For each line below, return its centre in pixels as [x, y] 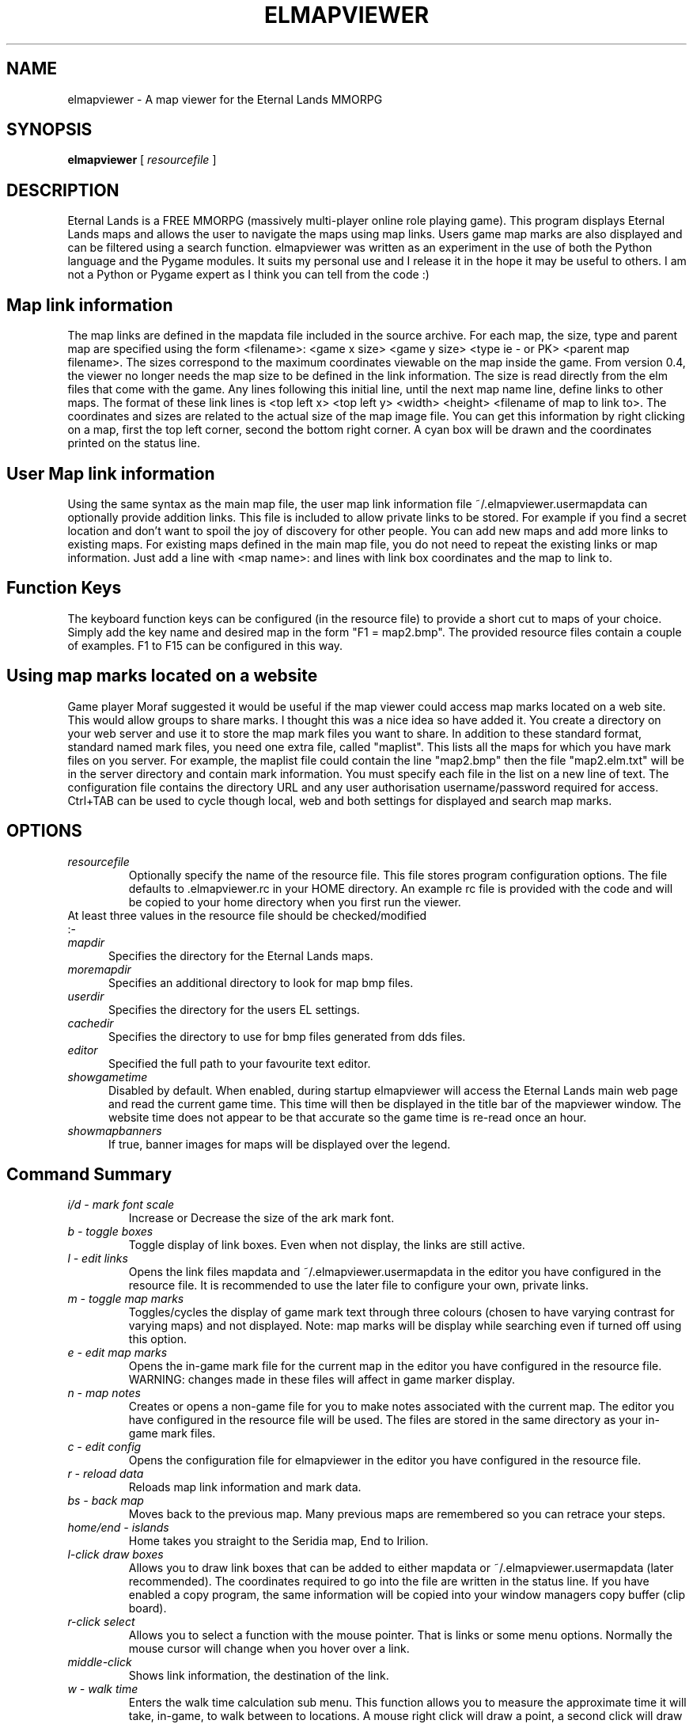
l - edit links [98, 1259]
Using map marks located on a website [162, 676]
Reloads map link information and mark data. [245, 1487]
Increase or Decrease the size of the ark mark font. [261, 1218]
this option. [158, 1339]
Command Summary [89, 1174]
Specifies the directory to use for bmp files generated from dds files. [287, 1036]
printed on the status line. [134, 443]
